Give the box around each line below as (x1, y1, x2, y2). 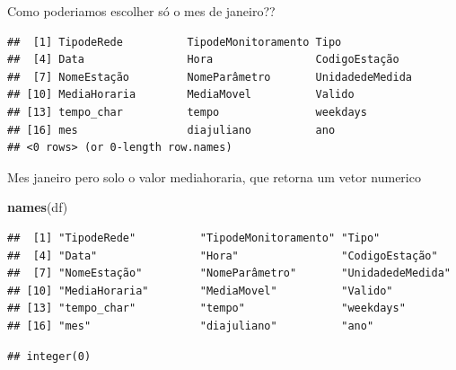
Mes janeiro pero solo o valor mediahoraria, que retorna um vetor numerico (7, 167, 421, 186)
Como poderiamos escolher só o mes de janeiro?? (7, 2, 276, 20)
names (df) (7, 198, 68, 216)
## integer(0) (7, 349, 92, 363)
